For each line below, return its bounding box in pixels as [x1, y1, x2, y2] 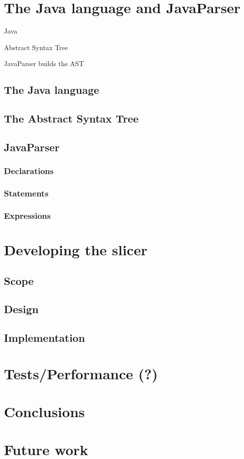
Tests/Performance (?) [4, 363, 158, 383]
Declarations [4, 165, 54, 177]
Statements [4, 187, 49, 199]
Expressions [4, 209, 51, 221]
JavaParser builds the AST [4, 58, 84, 69]
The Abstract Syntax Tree [4, 111, 139, 126]
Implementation [4, 330, 85, 345]
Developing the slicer [4, 239, 147, 259]
